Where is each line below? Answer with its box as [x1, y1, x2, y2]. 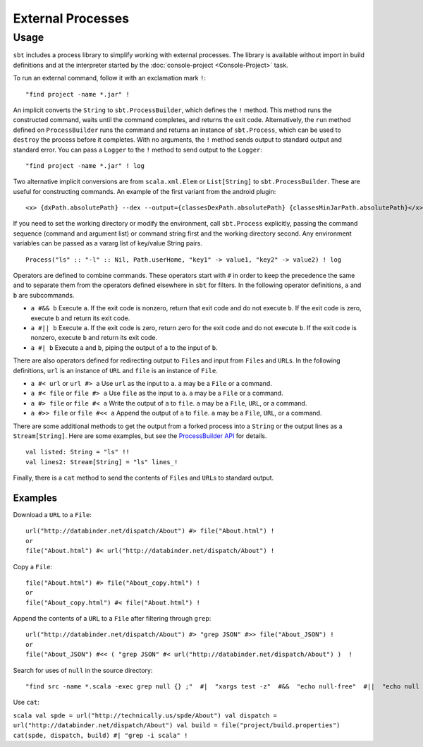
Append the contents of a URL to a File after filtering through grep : [13, 614, 211, 623]
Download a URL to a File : [13, 510, 92, 518]
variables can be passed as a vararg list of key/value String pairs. [13, 239, 202, 248]
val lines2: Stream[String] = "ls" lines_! [25, 458, 178, 466]
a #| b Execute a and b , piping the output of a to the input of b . [30, 343, 218, 352]
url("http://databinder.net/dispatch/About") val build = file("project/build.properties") [13, 722, 341, 729]
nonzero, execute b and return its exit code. [30, 334, 158, 342]
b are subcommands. [13, 291, 75, 299]
